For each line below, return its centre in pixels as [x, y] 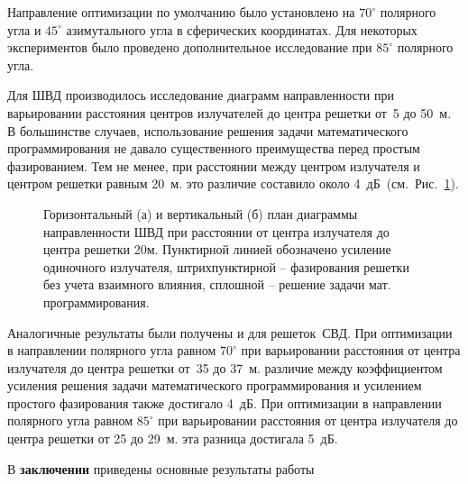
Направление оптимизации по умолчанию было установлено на [181, 12]
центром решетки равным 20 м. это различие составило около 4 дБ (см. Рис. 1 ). [233, 183]
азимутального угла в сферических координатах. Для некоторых [242, 29]
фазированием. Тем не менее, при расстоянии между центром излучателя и [214, 165]
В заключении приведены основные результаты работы [161, 468]
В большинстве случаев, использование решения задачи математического [208, 130]
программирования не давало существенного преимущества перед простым [214, 148]
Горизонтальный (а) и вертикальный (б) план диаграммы [201, 213]
